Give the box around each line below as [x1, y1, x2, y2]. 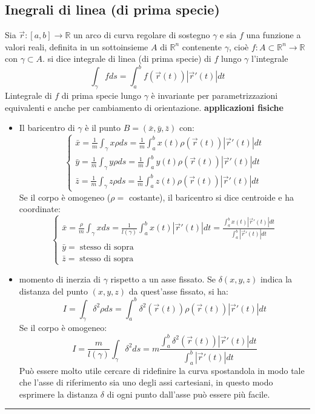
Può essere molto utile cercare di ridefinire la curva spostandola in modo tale [19, 364, 305, 376]
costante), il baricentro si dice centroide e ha [128, 190, 294, 203]
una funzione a [246, 28, 301, 41]
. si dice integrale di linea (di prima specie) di [42, 52, 211, 65]
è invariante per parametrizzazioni [151, 89, 278, 102]
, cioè [229, 40, 249, 53]
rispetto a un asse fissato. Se [110, 272, 216, 285]
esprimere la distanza [19, 387, 98, 400]
